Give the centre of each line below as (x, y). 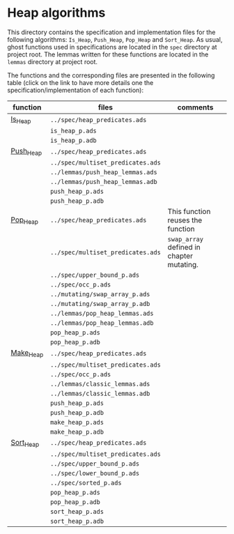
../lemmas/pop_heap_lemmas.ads (102, 314)
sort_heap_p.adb (77, 521)
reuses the (185, 220)
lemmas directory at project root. (53, 61)
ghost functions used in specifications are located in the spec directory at (112, 47)
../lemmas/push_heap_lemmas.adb (104, 182)
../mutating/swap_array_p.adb (100, 304)
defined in (184, 247)
